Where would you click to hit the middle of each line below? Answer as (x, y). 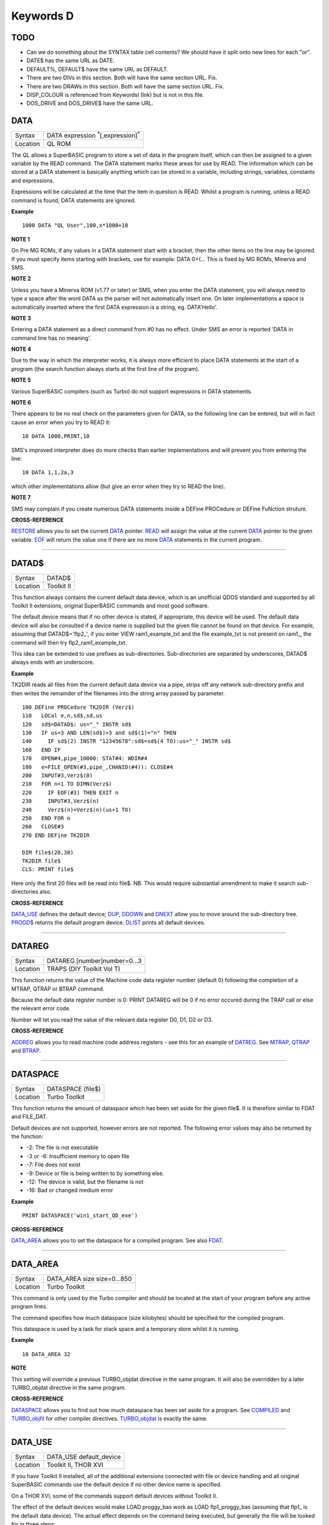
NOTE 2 (21, 279)
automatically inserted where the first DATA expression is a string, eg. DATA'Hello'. (115, 307)
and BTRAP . (26, 1050)
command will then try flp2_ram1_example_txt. (69, 642)
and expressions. (33, 181)
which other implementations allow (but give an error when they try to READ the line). (118, 486)
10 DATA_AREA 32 (46, 1354)
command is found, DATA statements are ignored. (74, 200)
